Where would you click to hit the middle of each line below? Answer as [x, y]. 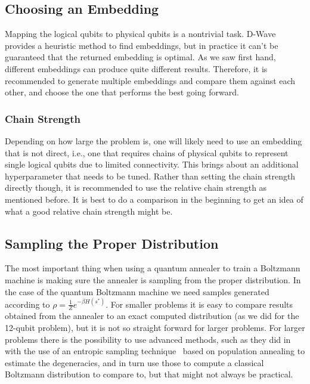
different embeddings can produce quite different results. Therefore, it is [136, 68]
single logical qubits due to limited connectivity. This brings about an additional [152, 164]
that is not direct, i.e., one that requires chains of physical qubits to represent [147, 152]
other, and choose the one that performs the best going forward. [122, 92]
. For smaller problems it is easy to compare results [199, 304]
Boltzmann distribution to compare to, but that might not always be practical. [149, 374]
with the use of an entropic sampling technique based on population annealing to [155, 351]
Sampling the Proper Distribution [112, 243]
